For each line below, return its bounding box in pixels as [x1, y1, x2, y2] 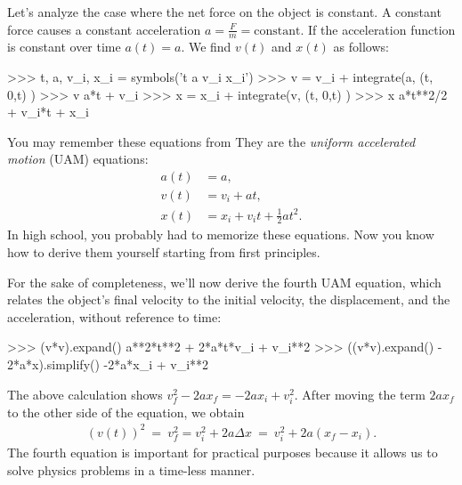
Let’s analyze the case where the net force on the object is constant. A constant [7, 3, 442, 20]
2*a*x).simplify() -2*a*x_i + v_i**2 [7, 354, 209, 373]
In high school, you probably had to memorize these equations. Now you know [7, 225, 434, 244]
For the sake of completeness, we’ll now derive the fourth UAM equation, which [7, 272, 442, 291]
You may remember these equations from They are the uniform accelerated [7, 132, 416, 150]
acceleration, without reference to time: [7, 307, 222, 326]
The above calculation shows [7, 384, 163, 403]
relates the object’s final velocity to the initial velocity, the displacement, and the [7, 290, 450, 309]
